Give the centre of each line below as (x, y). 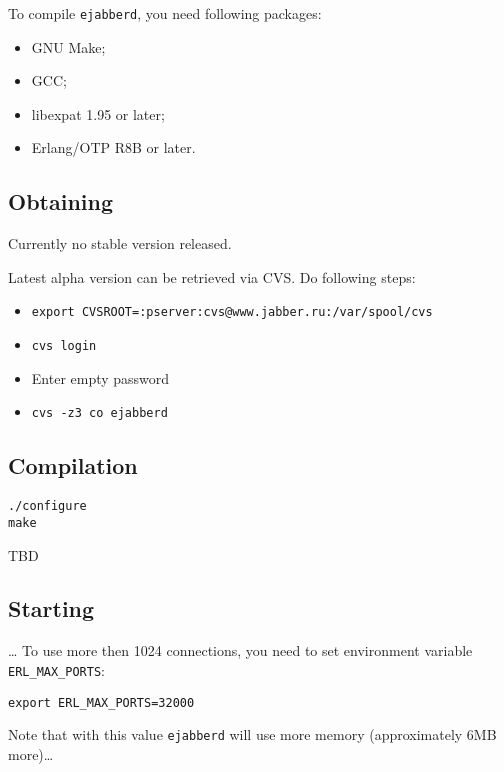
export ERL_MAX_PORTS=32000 (101, 702)
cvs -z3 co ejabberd (99, 413)
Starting (51, 608)
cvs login (64, 346)
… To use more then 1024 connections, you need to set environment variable (240, 650)
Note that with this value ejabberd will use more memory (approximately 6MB (252, 734)
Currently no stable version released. (120, 243)
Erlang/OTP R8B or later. (113, 147)
